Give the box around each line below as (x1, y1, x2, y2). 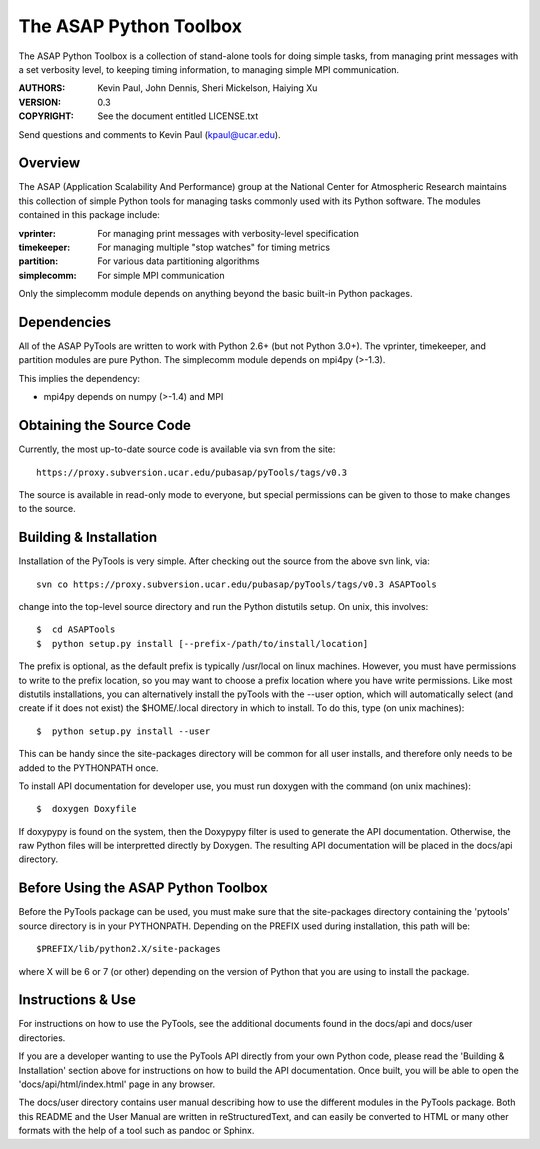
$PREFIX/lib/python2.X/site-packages (36, 943, 222, 955)
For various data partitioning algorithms (97, 255, 260, 267)
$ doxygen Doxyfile (36, 803, 137, 815)
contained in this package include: (18, 209, 160, 221)
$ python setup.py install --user (36, 725, 211, 737)
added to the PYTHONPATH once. (18, 761, 159, 774)
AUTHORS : (18, 82, 66, 94)
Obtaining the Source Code (18, 417, 192, 434)
